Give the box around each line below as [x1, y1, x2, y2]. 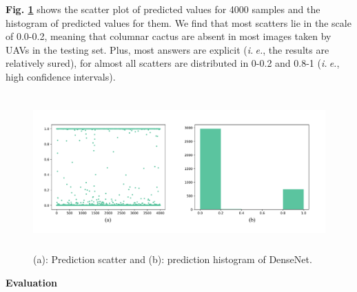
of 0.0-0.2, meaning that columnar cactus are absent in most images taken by [6, 29, 331, 43]
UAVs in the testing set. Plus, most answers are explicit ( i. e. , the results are [6, 42, 329, 56]
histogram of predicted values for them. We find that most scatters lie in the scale [6, 15, 351, 30]
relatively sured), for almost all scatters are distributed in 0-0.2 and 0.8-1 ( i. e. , [6, 56, 340, 70]
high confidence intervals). [6, 69, 116, 83]
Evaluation [6, 275, 57, 289]
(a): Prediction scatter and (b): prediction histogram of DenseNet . [33, 251, 312, 266]
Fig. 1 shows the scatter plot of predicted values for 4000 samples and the [6, 2, 320, 16]
